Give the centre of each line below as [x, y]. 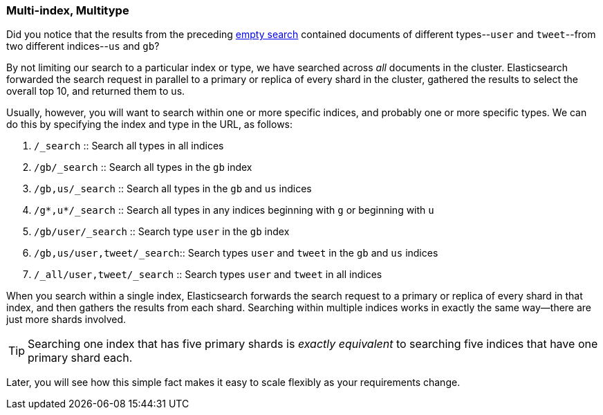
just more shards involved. [66, 320]
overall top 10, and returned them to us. [96, 91]
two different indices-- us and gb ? [83, 46]
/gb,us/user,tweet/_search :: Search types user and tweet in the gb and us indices [236, 253]
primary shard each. [80, 358]
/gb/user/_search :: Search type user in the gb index [162, 232]
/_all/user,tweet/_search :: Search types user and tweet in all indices [208, 275]
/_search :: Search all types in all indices [129, 146]
